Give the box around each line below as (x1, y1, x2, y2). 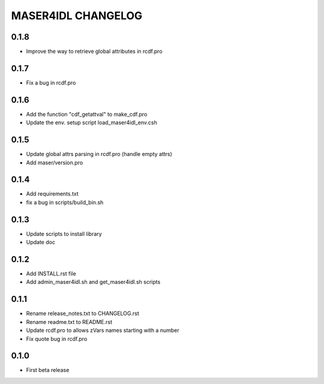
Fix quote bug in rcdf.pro (26, 335, 88, 342)
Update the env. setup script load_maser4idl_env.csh (26, 119, 157, 126)
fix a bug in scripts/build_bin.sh (26, 199, 104, 206)
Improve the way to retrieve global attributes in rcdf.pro (26, 48, 163, 55)
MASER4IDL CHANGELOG (11, 9, 143, 22)
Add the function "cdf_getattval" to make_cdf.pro (26, 110, 148, 118)
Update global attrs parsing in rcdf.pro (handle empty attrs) (26, 151, 172, 158)
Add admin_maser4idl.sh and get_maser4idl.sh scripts (26, 278, 161, 286)
